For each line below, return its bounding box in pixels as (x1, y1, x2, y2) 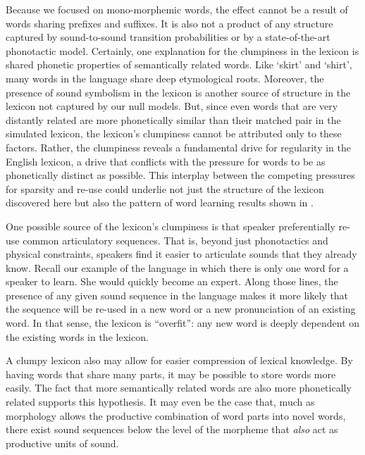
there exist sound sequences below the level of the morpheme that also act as (6, 422, 338, 437)
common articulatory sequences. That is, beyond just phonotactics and (23, 232, 328, 247)
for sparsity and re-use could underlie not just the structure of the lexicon (6, 181, 324, 196)
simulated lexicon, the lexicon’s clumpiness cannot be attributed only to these (6, 126, 342, 141)
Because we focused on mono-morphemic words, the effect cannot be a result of (6, 2, 348, 16)
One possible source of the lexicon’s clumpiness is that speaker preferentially (6, 218, 335, 233)
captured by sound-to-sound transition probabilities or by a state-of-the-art (6, 30, 330, 44)
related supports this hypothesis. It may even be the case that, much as (6, 394, 315, 409)
